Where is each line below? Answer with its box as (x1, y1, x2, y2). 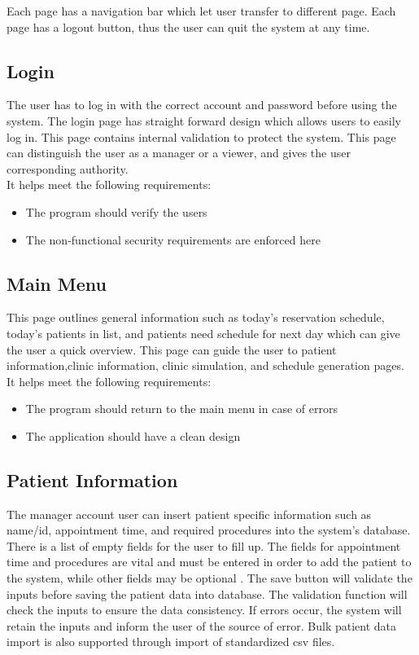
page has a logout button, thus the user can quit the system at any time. (7, 18, 370, 35)
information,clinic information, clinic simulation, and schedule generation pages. (7, 357, 404, 374)
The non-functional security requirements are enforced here (25, 231, 321, 248)
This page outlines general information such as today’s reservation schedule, (7, 309, 385, 326)
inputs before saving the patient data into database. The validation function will (7, 585, 408, 602)
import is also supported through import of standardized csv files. (7, 633, 335, 650)
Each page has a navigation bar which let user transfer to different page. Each (7, 2, 396, 19)
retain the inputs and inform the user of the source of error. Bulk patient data (7, 617, 397, 634)
